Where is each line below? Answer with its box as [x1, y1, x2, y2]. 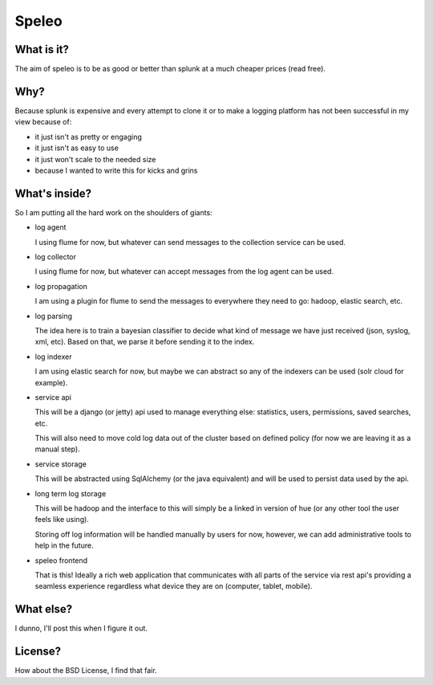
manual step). [34, 444, 80, 454]
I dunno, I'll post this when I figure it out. [14, 623, 148, 634]
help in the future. [34, 540, 94, 550]
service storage [34, 459, 87, 469]
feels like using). [34, 515, 90, 524]
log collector [34, 252, 76, 261]
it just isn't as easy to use [34, 143, 119, 153]
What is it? [14, 43, 70, 56]
